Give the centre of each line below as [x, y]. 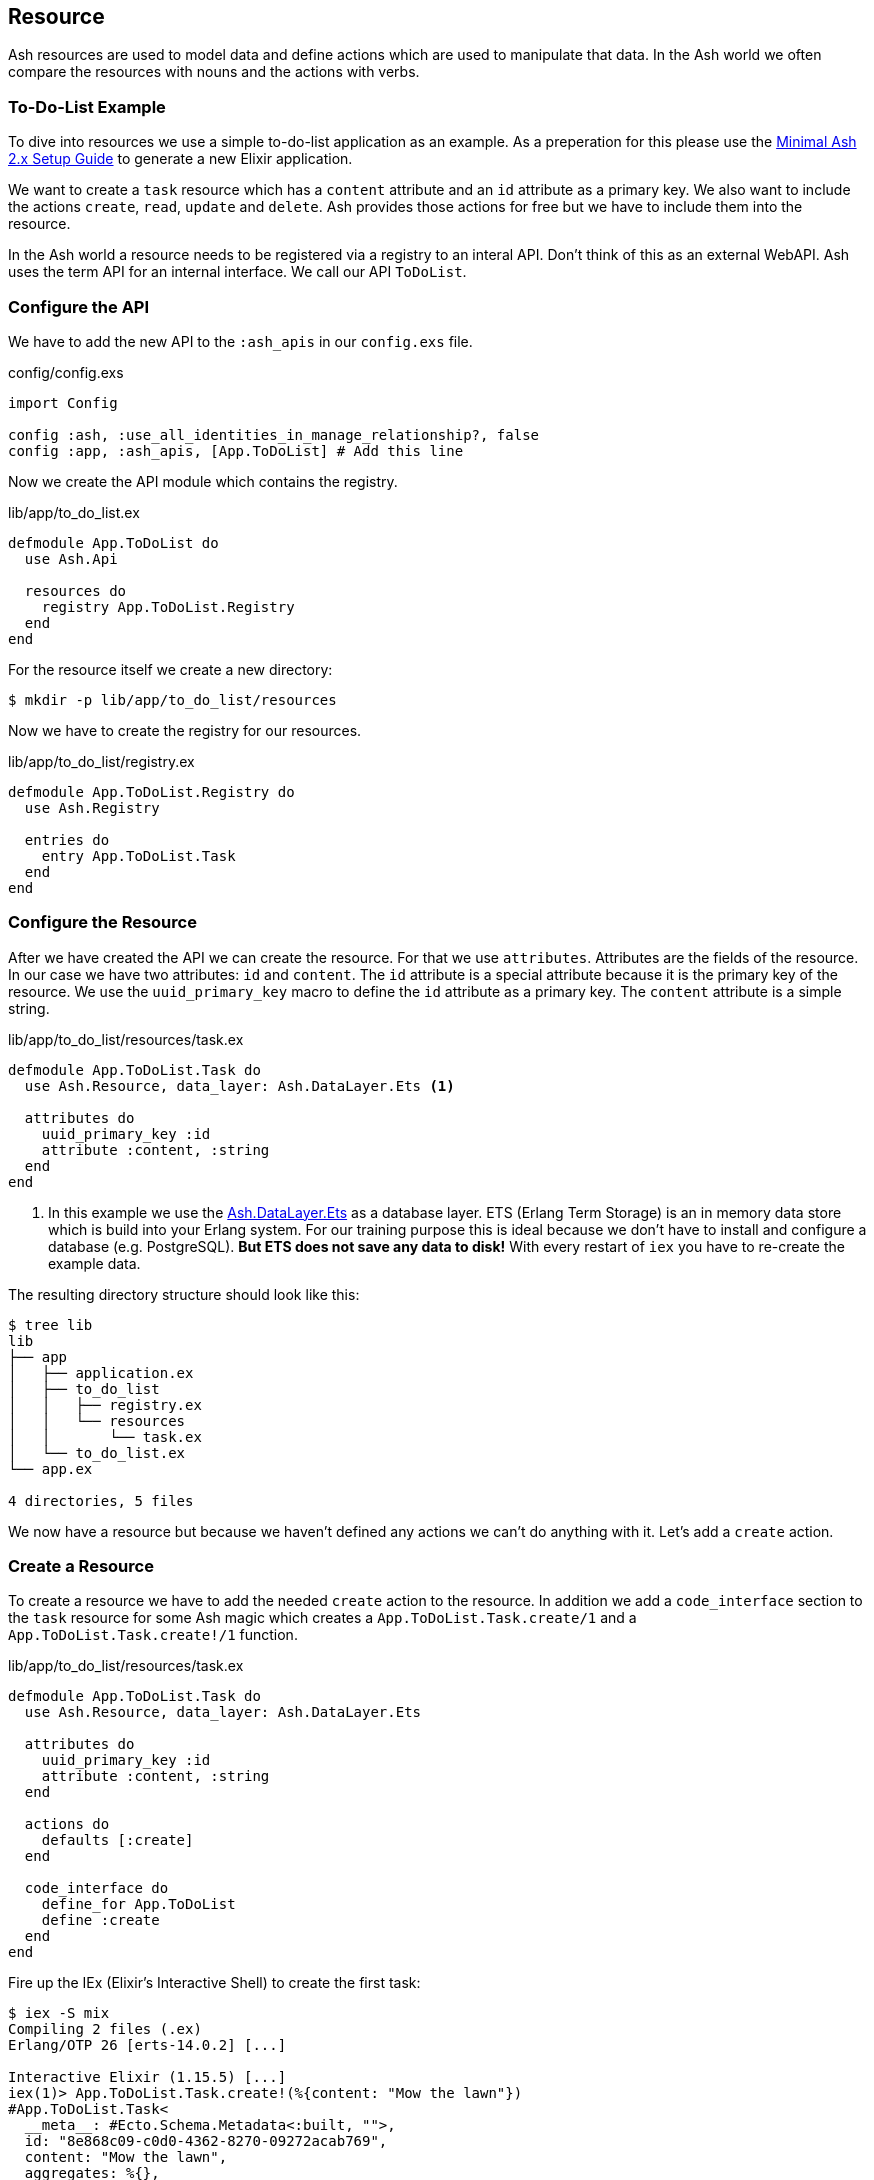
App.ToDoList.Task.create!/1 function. [153, 1635]
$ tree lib [50, 1324]
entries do [67, 839]
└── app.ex [50, 1468]
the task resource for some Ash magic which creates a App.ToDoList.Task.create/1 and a [322, 1618]
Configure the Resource [102, 922]
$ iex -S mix [59, 2013]
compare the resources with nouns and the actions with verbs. [214, 72]
